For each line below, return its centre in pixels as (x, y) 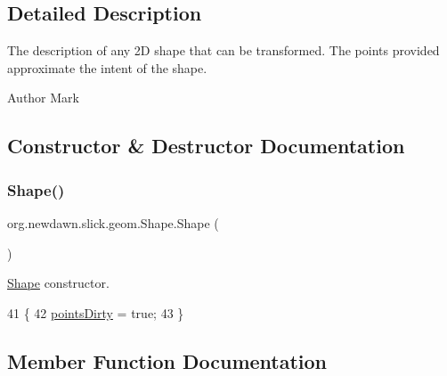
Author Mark (44, 98)
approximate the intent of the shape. (107, 67)
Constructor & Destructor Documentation (206, 146)
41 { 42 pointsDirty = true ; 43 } (96, 312)
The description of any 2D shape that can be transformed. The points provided (223, 50)
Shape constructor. (58, 283)
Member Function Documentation (167, 360)
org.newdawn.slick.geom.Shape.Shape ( (113, 222)
